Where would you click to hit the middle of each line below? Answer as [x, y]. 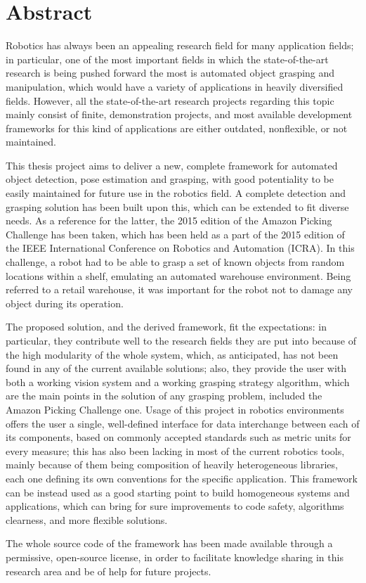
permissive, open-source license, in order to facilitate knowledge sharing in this [175, 557]
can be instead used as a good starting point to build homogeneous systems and [178, 492]
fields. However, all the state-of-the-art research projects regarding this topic [170, 100]
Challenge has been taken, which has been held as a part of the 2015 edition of [175, 234]
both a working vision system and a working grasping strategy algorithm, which [178, 382]
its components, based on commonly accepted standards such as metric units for [178, 437]
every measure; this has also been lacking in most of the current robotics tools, [175, 450]
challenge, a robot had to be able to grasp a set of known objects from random [175, 262]
